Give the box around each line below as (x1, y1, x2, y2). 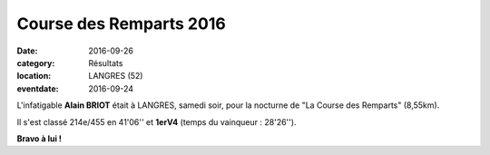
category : (16, 57, 55, 68)
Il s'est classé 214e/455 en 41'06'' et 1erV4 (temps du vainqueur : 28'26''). (16, 116, 297, 127)
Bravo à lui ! (16, 132, 63, 144)
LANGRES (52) (88, 71, 143, 82)
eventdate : (16, 82, 59, 94)
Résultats (88, 57, 123, 68)
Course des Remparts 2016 (16, 14, 226, 34)
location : (16, 71, 52, 82)
